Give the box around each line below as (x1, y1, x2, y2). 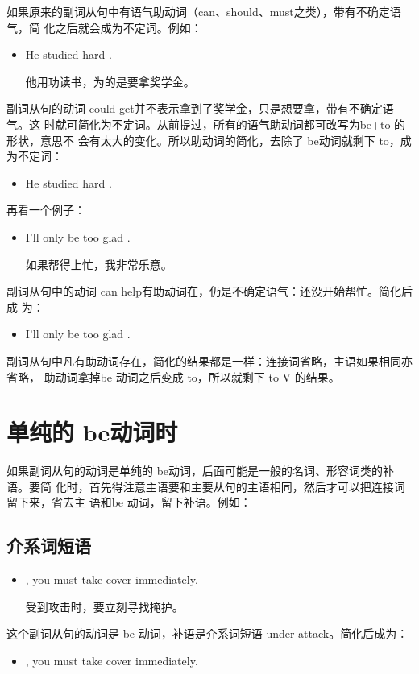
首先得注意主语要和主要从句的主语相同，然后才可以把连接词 (89, 478, 405, 494)
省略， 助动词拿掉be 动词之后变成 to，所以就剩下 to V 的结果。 (6, 368, 340, 385)
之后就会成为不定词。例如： (55, 19, 202, 35)
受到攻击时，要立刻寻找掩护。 (25, 598, 184, 614)
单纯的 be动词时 (6, 416, 178, 449)
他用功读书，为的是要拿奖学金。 (25, 72, 195, 89)
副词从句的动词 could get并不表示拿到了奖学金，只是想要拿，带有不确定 (6, 100, 383, 117)
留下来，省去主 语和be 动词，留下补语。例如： (6, 494, 251, 511)
